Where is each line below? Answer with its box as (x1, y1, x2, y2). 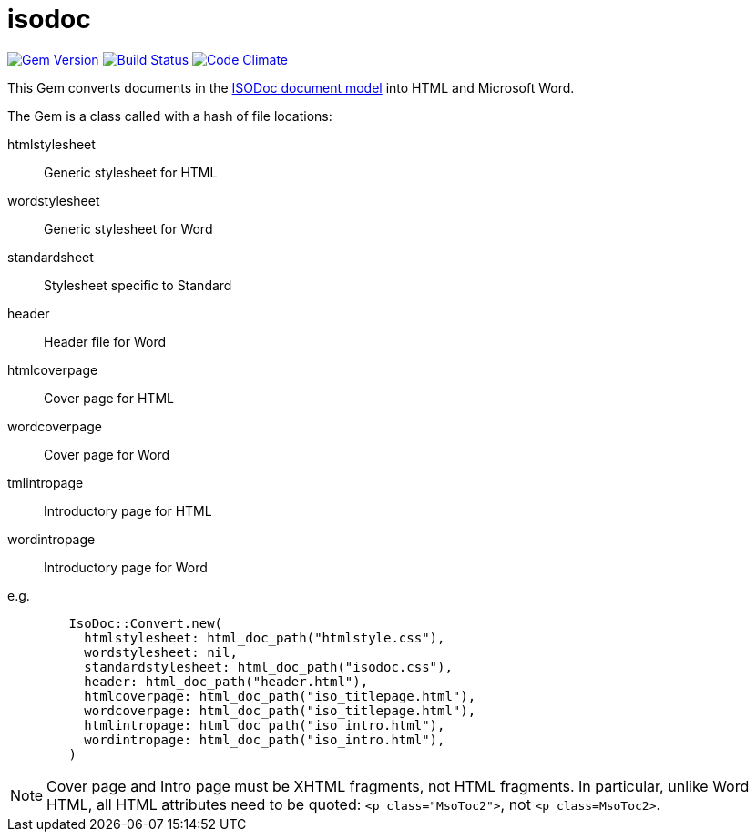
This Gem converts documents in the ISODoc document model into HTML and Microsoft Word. (7, 79, 575, 96)
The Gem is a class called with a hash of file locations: (7, 107, 332, 124)
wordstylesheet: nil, (84, 644, 238, 660)
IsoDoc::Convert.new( (68, 615, 223, 631)
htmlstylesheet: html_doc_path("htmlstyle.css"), (84, 630, 445, 645)
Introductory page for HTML (44, 502, 212, 519)
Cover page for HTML (44, 389, 174, 406)
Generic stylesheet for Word (44, 220, 213, 237)
